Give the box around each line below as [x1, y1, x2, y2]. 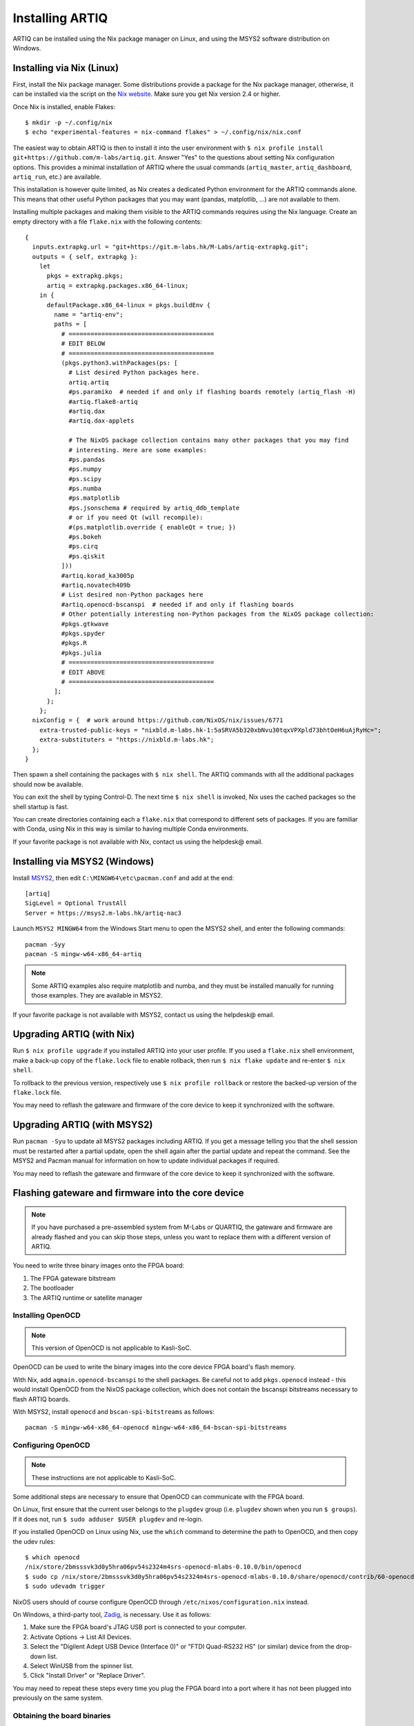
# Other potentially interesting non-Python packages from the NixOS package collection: [61, 610, 375, 618]
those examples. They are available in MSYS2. [31, 991, 164, 1000]
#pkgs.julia [61, 649, 102, 657]
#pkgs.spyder [61, 629, 106, 637]
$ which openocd [25, 1553, 80, 1562]
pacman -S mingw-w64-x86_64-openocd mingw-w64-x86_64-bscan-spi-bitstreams [25, 1424, 287, 1432]
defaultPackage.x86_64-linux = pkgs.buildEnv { [46, 301, 210, 309]
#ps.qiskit [68, 552, 106, 560]
